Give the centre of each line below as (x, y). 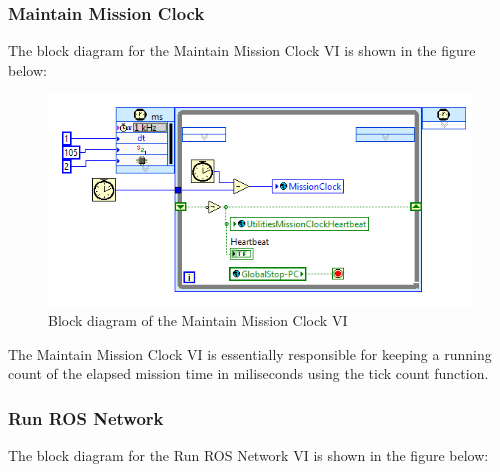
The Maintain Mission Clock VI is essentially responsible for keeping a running (250, 353)
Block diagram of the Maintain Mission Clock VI (198, 320)
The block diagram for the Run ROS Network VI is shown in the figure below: (248, 455)
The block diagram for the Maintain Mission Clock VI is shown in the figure (242, 50)
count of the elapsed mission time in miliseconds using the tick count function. (248, 373)
